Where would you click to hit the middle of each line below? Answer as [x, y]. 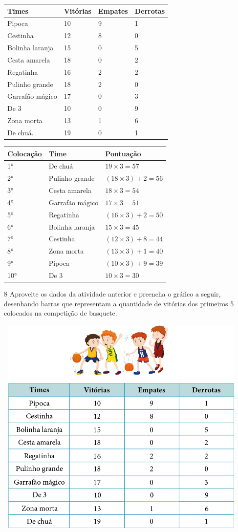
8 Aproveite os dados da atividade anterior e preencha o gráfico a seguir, [112, 294]
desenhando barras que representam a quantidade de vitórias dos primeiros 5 [119, 303]
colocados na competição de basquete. [61, 313]
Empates [113, 11]
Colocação [25, 153]
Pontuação [123, 153]
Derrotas [150, 11]
